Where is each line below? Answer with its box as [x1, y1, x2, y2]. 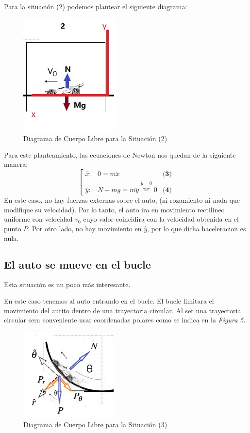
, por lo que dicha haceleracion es [147, 224, 246, 234]
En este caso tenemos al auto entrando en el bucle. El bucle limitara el [4, 296, 214, 306]
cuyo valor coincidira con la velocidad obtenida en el [83, 214, 239, 224]
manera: [4, 159, 28, 169]
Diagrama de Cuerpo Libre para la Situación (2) [23, 133, 167, 144]
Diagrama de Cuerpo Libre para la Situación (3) [23, 419, 167, 430]
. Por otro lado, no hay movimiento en [28, 224, 142, 234]
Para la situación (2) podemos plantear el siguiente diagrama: [4, 1, 187, 11]
